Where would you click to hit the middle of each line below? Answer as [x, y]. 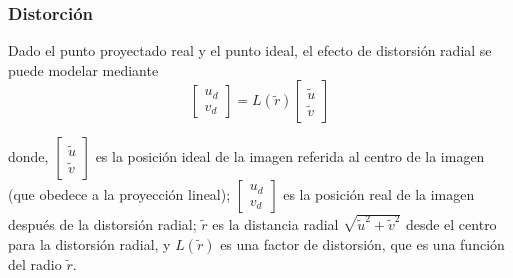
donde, [28, 156]
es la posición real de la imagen [379, 194]
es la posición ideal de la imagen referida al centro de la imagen [290, 156]
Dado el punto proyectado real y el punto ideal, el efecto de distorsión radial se [250, 50]
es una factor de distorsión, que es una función [362, 243]
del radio [35, 263]
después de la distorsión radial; [102, 223]
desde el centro [451, 223]
